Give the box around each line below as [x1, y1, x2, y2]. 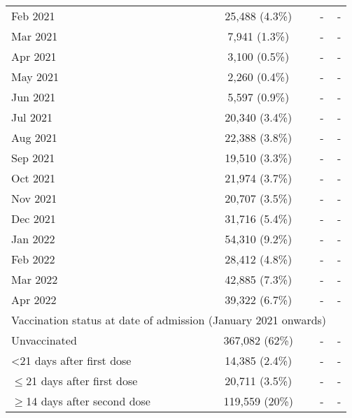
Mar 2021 [11, 28, 58, 44]
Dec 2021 [11, 210, 56, 226]
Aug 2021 [11, 129, 57, 145]
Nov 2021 [11, 190, 57, 206]
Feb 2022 [11, 251, 55, 267]
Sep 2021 [11, 150, 55, 166]
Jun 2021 [11, 89, 56, 105]
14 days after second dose [26, 393, 150, 409]
